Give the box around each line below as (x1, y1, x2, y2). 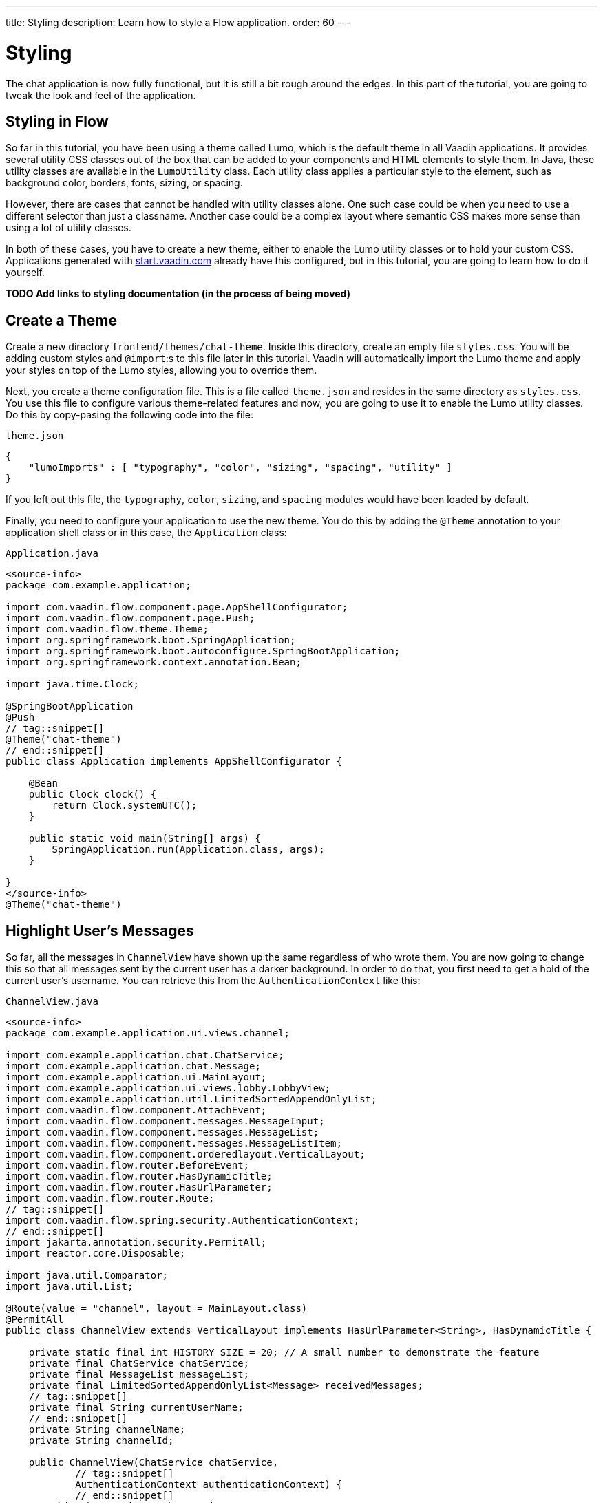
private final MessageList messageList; (28, 1369, 250, 1381)
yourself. (6, 266, 45, 279)
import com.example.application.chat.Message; (6, 1060, 261, 1072)
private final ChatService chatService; (28, 1358, 250, 1369)
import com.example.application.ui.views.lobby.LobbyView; (6, 1083, 331, 1094)
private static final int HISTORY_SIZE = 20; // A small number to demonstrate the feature (28, 1347, 540, 1358)
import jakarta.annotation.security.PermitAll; (6, 1237, 267, 1248)
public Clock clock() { (28, 789, 157, 800)
